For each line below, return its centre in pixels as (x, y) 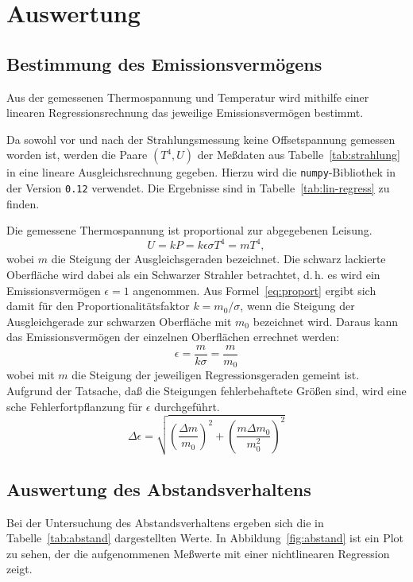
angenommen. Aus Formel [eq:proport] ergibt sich (255, 290)
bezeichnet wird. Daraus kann (326, 321)
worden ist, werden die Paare (77, 155)
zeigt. (19, 569)
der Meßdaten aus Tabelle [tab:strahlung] (299, 155)
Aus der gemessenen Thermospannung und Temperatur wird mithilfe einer (188, 97)
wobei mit (31, 375)
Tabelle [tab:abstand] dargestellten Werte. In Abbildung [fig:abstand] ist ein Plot (205, 538)
